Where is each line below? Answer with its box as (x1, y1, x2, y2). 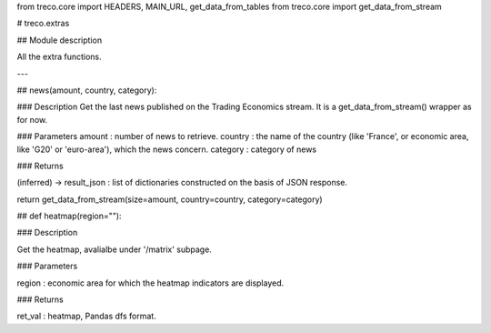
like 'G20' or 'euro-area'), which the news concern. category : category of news (16, 144, 317, 155)
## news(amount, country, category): (16, 85, 157, 96)
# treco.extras (16, 18, 70, 29)
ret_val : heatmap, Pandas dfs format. (16, 310, 156, 322)
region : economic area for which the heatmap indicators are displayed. (16, 277, 285, 288)
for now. (16, 114, 48, 125)
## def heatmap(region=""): (16, 210, 122, 222)
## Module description (16, 35, 103, 45)
